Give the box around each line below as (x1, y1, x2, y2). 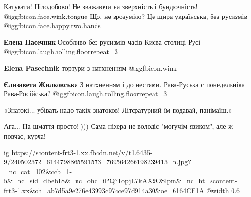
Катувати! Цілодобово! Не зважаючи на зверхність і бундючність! (4, 1, 198, 11)
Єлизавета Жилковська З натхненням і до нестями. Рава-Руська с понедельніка (4, 79, 245, 89)
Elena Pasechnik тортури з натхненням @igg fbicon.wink (4, 62, 177, 72)
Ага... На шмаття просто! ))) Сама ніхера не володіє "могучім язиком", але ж (4, 121, 233, 131)
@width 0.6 (206, 185, 240, 195)
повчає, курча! (4, 130, 46, 141)
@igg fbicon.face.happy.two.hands (4, 20, 101, 31)
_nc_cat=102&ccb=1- (4, 166, 72, 176)
